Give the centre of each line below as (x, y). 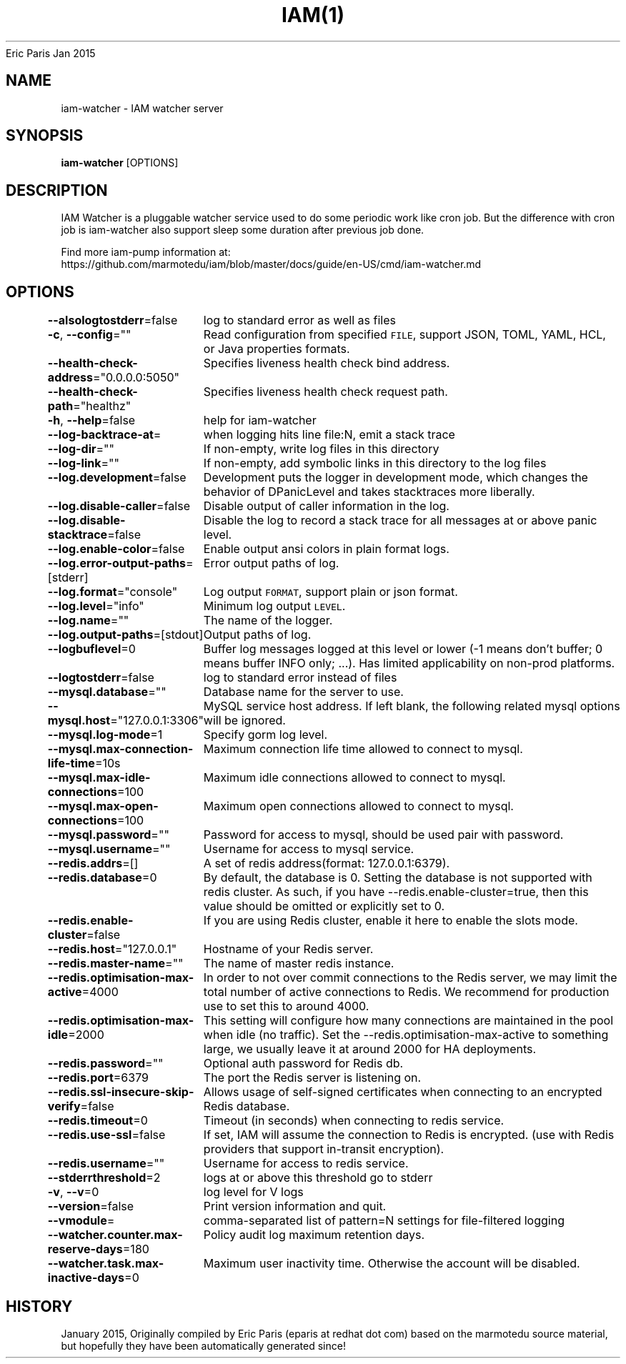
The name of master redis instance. (299, 964)
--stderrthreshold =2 (104, 1178)
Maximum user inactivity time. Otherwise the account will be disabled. (392, 1264)
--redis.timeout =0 (98, 1121)
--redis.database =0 (102, 878)
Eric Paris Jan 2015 (51, 53)
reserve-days (85, 1249)
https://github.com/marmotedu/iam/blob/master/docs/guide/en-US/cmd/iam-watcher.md (271, 264)
